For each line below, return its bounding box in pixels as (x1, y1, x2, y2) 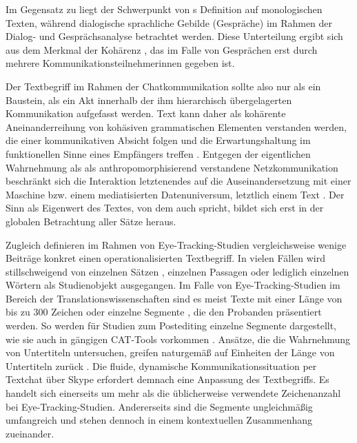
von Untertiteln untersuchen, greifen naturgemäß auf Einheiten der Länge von (6, 345, 335, 360)
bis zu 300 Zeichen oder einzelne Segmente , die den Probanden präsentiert (6, 305, 322, 319)
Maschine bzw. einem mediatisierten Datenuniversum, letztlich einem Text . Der (6, 187, 345, 201)
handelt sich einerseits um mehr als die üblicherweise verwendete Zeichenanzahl (6, 386, 341, 400)
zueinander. (6, 426, 54, 440)
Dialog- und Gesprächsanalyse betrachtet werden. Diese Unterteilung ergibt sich (6, 29, 343, 43)
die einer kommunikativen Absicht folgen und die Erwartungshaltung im (6, 133, 311, 147)
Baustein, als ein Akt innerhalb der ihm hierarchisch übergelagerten (6, 92, 292, 107)
